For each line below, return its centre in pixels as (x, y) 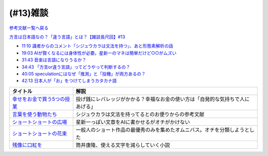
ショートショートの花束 (39, 133)
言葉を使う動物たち (34, 114)
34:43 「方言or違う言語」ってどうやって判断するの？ (76, 67)
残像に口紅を (27, 145)
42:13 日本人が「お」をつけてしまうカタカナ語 (69, 81)
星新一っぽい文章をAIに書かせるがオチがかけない (133, 122)
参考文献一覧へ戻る (29, 28)
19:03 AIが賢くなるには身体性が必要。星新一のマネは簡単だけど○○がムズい (99, 53)
